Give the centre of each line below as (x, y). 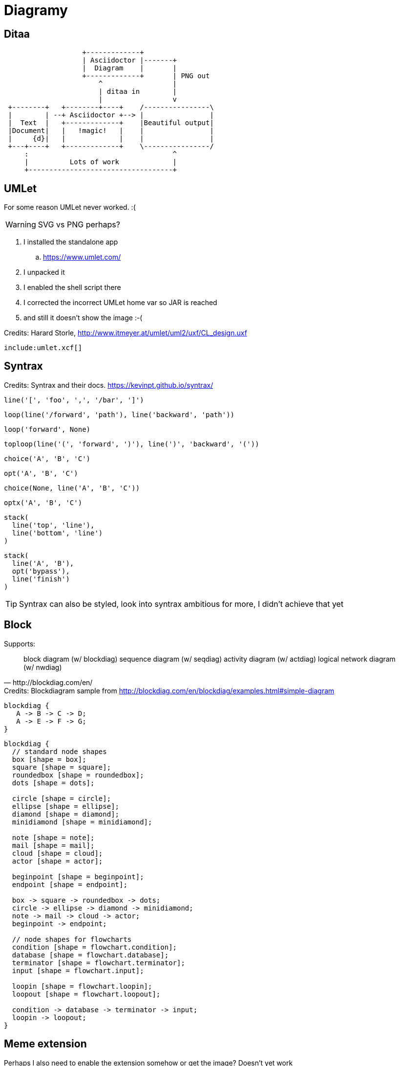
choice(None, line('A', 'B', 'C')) (72, 488)
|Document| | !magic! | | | (111, 131)
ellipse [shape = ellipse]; (66, 806)
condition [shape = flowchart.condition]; (94, 947)
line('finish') (41, 579)
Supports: (20, 644)
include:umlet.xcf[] (43, 348)
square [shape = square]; (62, 767)
